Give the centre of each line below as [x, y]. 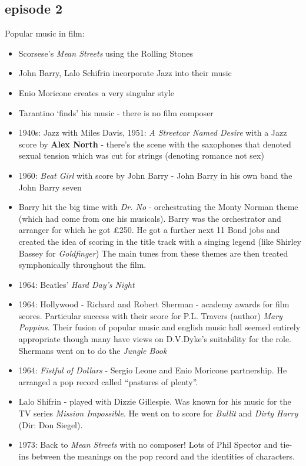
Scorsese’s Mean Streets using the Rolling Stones [106, 53]
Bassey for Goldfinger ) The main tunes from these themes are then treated [153, 253]
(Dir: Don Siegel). [51, 424]
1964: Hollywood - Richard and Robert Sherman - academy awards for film [154, 304]
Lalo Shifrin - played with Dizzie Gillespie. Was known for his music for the [155, 401]
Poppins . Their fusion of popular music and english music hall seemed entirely [159, 327]
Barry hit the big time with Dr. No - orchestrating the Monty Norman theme [158, 207]
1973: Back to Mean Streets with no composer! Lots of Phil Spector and [148, 444]
